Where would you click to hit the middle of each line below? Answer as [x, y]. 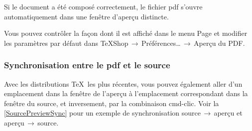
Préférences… [161, 43]
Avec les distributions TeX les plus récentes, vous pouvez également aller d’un [123, 83]
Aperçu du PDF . [219, 43]
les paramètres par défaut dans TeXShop [66, 43]
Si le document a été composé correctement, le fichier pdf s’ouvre [103, 6]
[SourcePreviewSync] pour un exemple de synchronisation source [102, 113]
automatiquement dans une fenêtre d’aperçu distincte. [86, 16]
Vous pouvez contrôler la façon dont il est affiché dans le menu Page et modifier [126, 33]
